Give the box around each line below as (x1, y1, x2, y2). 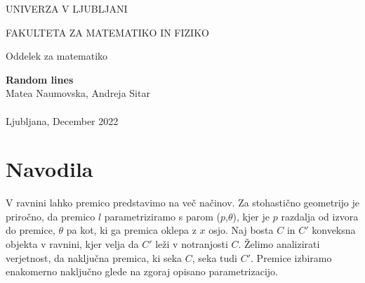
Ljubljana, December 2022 (6, 113, 119, 128)
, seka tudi (192, 250, 238, 265)
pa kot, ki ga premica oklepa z (66, 223, 197, 237)
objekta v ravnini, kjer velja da (6, 237, 139, 251)
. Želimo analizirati (238, 237, 320, 251)
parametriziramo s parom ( (104, 209, 220, 223)
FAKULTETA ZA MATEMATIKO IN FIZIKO (6, 25, 209, 39)
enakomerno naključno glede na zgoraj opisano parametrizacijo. (6, 264, 278, 279)
